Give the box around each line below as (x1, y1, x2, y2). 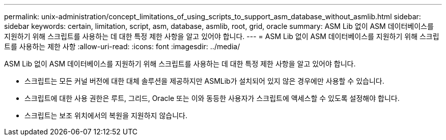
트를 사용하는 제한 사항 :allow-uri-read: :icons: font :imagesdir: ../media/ (4, 42, 240, 51)
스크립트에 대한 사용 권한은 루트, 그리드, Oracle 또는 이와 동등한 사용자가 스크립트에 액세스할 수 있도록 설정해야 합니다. (24, 94, 400, 102)
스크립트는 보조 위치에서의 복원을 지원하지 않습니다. (24, 111, 187, 120)
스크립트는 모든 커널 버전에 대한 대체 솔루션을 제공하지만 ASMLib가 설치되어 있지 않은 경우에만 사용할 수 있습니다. (24, 77, 384, 85)
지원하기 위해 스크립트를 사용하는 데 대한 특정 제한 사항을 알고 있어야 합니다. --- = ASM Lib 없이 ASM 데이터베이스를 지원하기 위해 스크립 (4, 32, 439, 41)
